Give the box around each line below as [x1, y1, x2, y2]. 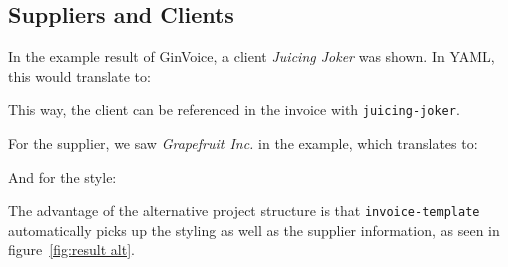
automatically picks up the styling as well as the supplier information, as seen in [8, 219, 500, 240]
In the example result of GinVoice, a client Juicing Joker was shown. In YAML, [8, 46, 495, 67]
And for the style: [8, 166, 117, 187]
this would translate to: [8, 65, 151, 86]
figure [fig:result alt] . [8, 239, 135, 260]
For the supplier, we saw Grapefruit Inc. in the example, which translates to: [8, 133, 478, 154]
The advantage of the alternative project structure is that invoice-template [8, 200, 480, 221]
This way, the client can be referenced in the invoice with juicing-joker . [8, 99, 460, 120]
